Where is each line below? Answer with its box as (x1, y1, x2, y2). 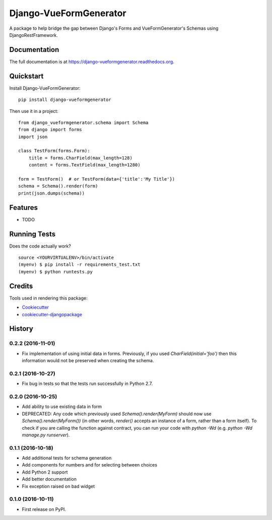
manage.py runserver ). (22, 432, 70, 438)
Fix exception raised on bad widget (22, 483, 95, 489)
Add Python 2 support (22, 469, 68, 475)
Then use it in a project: (9, 108, 58, 114)
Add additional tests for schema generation (22, 455, 112, 461)
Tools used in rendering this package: (9, 295, 88, 301)
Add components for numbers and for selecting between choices (22, 462, 158, 468)
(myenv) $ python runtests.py (18, 269, 93, 274)
